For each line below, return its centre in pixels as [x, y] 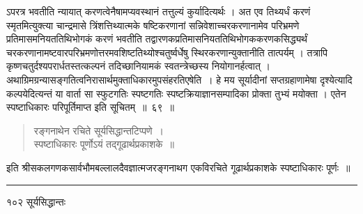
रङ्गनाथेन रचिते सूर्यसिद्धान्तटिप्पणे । [99, 130]
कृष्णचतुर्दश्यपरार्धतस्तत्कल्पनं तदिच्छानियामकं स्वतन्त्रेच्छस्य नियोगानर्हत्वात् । [138, 66]
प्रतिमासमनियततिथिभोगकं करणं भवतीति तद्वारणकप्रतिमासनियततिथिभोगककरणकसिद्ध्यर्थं [157, 39]
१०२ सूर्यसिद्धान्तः [36, 201]
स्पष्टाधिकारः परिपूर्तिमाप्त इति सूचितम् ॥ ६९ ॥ [90, 107]
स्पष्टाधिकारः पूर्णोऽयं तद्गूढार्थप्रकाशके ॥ [104, 144]
